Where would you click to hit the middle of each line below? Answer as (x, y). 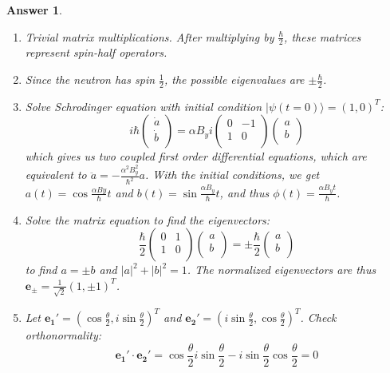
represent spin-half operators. (96, 52)
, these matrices (323, 36)
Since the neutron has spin (90, 79)
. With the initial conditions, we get (232, 175)
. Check (318, 317)
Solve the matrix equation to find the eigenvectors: (148, 219)
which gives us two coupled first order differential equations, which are (196, 156)
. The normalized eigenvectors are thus (282, 270)
